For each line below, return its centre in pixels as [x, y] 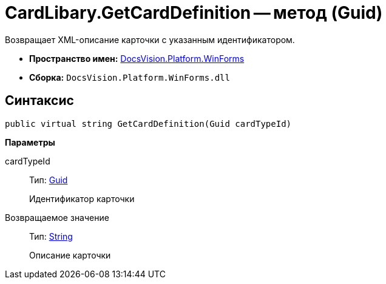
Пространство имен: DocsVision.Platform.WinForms [137, 58]
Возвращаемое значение [57, 217]
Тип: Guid [49, 180]
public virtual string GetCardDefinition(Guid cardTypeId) [148, 123]
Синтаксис [39, 101]
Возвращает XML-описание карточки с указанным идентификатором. [150, 39]
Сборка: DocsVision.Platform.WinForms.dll [130, 77]
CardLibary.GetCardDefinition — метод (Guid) [194, 13]
